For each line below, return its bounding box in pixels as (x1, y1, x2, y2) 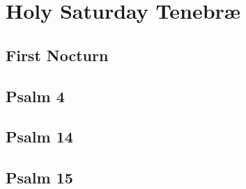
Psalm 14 (6, 126, 73, 147)
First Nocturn (6, 44, 109, 65)
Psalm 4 (6, 85, 65, 106)
